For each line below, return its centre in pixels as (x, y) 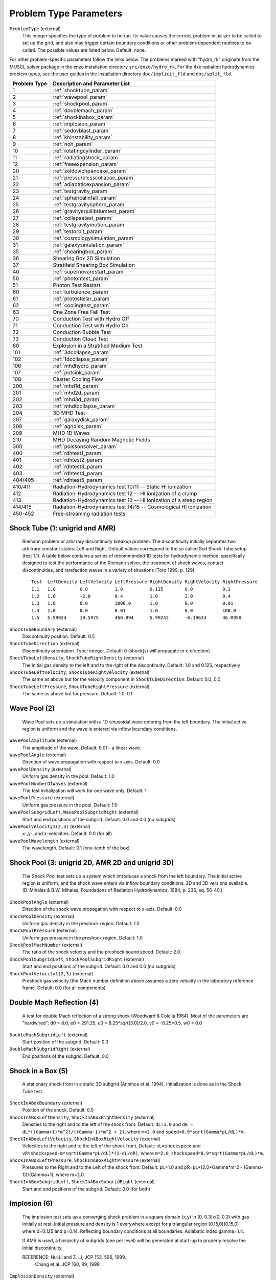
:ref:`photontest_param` (81, 279)
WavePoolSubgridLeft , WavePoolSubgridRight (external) (74, 812)
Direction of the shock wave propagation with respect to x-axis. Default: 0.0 (102, 909)
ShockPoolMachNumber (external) (46, 945)
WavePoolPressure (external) (42, 798)
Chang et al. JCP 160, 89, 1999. (68, 1264)
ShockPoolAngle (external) (39, 902)
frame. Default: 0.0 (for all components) (64, 988)
